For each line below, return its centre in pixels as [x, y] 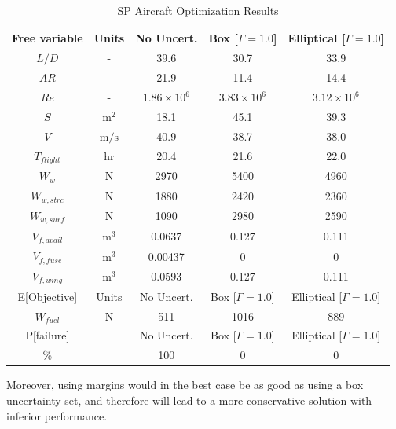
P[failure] [48, 335]
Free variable [48, 37]
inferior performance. [57, 415]
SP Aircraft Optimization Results [198, 10]
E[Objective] [48, 296]
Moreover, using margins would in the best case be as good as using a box [185, 385]
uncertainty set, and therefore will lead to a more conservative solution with [189, 400]
